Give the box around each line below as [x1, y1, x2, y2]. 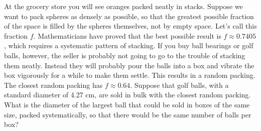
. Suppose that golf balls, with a [130, 79, 229, 90]
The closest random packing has [4, 79, 103, 90]
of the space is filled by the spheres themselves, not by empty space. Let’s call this [4, 21, 257, 31]
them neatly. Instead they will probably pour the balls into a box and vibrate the [4, 60, 254, 70]
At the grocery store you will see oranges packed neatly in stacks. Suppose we [4, 1, 243, 11]
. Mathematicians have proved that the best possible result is [33, 30, 221, 41]
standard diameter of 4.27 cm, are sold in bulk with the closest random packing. [4, 89, 251, 100]
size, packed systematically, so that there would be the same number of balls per [4, 109, 251, 119]
